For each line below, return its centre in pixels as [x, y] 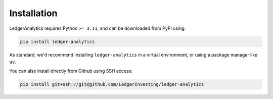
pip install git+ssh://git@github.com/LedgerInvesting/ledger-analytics [112, 84]
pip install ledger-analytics [57, 41]
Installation [33, 13]
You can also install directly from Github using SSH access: [71, 71]
